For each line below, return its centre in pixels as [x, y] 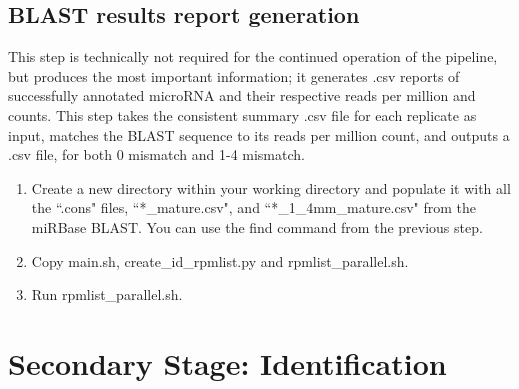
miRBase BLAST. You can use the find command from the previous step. [257, 226]
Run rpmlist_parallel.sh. [107, 294]
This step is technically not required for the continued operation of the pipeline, [253, 56]
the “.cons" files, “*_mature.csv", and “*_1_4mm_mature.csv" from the [254, 207]
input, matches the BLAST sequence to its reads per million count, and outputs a [259, 134]
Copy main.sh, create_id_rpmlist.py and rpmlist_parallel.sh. [220, 260]
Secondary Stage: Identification [227, 362]
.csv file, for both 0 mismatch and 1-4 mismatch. [156, 154]
